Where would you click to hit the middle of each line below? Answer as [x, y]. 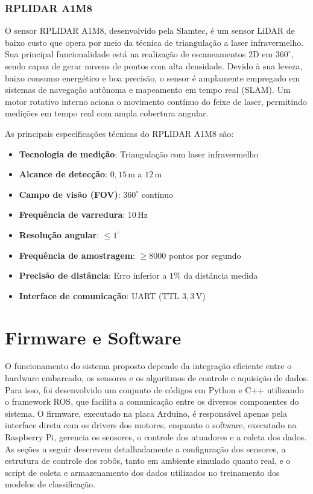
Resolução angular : [59, 234]
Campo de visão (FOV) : [70, 194]
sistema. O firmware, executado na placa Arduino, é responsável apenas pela [146, 413]
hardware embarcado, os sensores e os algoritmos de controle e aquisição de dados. [157, 378]
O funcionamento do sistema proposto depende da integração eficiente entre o [148, 366]
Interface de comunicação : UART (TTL [99, 295]
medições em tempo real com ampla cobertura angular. [107, 113]
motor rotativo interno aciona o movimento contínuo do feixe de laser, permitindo [156, 101]
